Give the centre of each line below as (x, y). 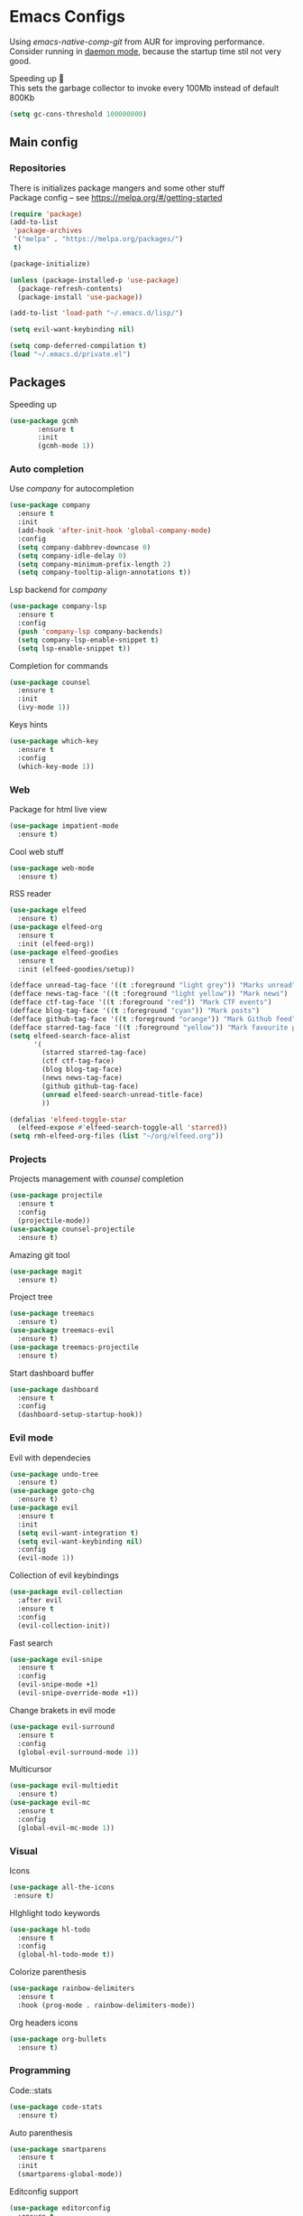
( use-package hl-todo (50, 1930)
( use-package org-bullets (58, 2039)
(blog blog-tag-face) (83, 1070)
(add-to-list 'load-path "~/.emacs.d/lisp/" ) (96, 314)
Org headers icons (44, 2023)
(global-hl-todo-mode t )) (66, 1955)
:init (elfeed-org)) (56, 944)
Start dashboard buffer (52, 1373)
